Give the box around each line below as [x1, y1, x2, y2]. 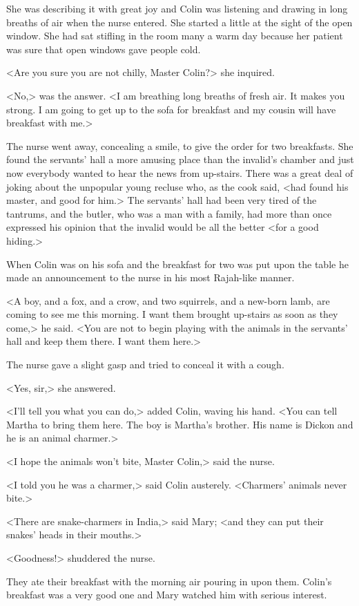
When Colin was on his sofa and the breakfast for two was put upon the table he [6, 256, 349, 271]
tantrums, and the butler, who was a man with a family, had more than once [6, 206, 332, 220]
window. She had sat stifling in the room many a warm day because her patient [6, 28, 343, 43]
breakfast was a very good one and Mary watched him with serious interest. [6, 587, 327, 602]
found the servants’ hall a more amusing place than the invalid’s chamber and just [6, 152, 354, 167]
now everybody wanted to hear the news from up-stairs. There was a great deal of [6, 165, 353, 180]
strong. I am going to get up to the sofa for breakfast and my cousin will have [6, 102, 336, 116]
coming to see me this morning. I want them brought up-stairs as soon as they [6, 307, 338, 321]
